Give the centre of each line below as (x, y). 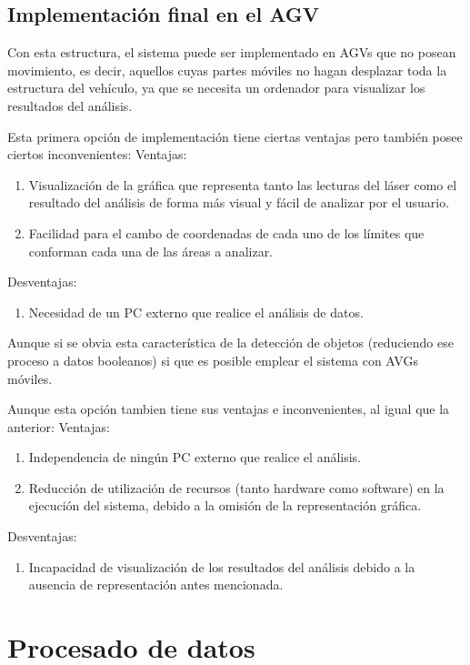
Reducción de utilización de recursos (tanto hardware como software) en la (236, 487)
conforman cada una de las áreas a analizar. (151, 251)
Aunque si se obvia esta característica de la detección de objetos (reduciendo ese (230, 343)
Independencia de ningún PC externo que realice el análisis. (195, 457)
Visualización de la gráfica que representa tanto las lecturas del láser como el (243, 184)
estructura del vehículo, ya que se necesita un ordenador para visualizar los (216, 88)
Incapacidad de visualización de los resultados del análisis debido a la (222, 566)
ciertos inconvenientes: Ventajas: (97, 154)
